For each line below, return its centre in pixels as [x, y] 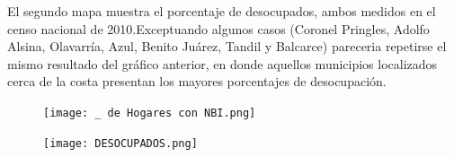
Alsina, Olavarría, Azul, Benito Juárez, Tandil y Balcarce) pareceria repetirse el [227, 46]
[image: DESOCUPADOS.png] [120, 143]
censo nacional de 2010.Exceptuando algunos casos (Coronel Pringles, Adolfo [218, 28]
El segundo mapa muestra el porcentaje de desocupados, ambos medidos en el [222, 11]
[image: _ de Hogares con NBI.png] [150, 113]
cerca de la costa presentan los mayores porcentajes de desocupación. [197, 81]
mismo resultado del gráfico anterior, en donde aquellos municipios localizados [223, 63]
